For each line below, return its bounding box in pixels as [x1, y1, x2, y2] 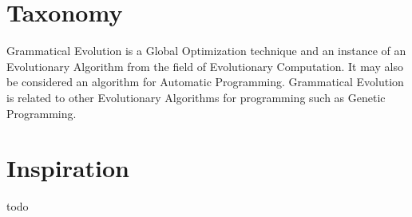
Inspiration [6, 152, 130, 184]
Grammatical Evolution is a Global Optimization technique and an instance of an [6, 42, 406, 59]
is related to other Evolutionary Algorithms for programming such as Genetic [6, 89, 386, 105]
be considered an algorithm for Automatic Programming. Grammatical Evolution [6, 73, 404, 90]
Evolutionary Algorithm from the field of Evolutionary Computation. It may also [6, 57, 403, 74]
